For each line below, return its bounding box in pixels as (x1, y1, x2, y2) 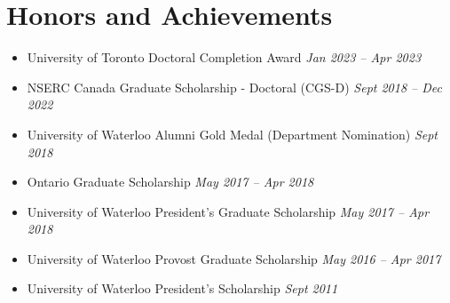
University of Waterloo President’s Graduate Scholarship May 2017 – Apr (27, 202, 430, 220)
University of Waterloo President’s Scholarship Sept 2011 (27, 279, 338, 298)
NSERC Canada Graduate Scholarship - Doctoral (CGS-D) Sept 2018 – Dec (27, 77, 442, 96)
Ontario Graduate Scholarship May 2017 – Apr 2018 (27, 172, 314, 191)
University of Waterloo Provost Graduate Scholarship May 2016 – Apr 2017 (27, 249, 441, 267)
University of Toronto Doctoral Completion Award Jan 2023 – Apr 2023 (27, 48, 422, 67)
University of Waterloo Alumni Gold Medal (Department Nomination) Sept (27, 124, 438, 143)
